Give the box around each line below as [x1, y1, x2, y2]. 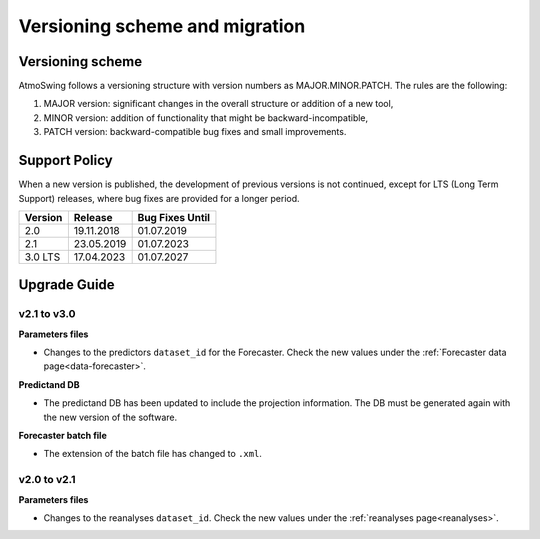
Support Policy [18, 152, 114, 169]
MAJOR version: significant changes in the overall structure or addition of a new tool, [43, 98, 394, 110]
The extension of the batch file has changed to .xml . [43, 448, 262, 460]
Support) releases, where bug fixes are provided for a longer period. [18, 192, 300, 204]
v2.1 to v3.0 [18, 307, 76, 321]
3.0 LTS [24, 250, 61, 264]
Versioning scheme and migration [18, 15, 306, 37]
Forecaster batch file [18, 430, 107, 442]
